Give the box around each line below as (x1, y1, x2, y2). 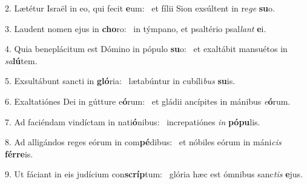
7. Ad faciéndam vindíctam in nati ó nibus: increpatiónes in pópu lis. (5, 115, 260, 128)
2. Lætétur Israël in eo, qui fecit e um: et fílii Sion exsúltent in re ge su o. (5, 2, 275, 14)
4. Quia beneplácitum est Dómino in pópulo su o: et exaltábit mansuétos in (5, 42, 288, 55)
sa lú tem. (5, 54, 38, 67)
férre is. (5, 147, 33, 160)
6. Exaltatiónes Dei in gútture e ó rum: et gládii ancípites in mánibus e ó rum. (5, 94, 291, 107)
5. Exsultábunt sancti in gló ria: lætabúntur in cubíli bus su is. (5, 74, 236, 87)
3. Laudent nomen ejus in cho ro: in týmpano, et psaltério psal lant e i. (5, 22, 266, 34)
